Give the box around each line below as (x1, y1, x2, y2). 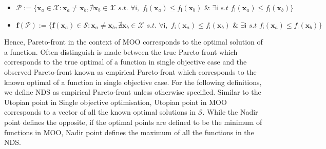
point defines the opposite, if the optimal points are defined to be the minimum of (4, 116, 262, 127)
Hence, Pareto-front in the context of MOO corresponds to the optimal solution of (4, 36, 263, 47)
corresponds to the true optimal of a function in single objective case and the (4, 56, 247, 67)
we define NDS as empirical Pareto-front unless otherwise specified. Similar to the (4, 87, 261, 97)
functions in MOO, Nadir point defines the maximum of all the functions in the (4, 126, 254, 137)
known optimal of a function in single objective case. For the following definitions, (4, 76, 262, 87)
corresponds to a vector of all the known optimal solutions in (4, 107, 196, 117)
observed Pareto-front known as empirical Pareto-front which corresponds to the (4, 66, 257, 77)
